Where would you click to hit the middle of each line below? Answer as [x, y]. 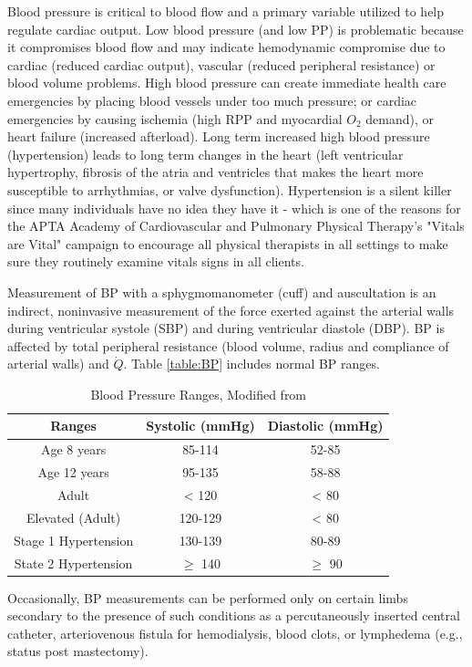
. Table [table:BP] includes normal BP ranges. [251, 364]
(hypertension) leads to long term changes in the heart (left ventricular [205, 154]
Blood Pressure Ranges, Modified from [199, 394]
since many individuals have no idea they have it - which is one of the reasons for [234, 208]
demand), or [400, 118]
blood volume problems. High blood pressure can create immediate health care [227, 83]
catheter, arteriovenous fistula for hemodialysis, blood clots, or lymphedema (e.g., [235, 633]
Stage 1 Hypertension [74, 540]
